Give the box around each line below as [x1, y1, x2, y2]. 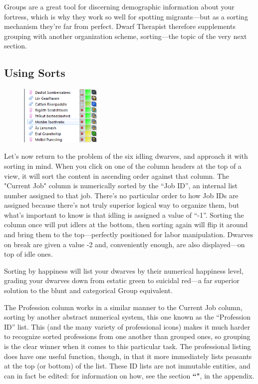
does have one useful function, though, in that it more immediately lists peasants [4, 351, 252, 361]
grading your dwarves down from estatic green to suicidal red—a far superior [4, 275, 240, 286]
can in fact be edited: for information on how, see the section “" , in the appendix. [4, 370, 255, 381]
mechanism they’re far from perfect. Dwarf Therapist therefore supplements [4, 21, 236, 31]
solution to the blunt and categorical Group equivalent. [4, 285, 173, 296]
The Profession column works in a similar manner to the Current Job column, [4, 302, 243, 312]
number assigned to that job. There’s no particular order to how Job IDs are [4, 190, 239, 200]
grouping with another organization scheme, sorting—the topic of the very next [4, 30, 247, 41]
